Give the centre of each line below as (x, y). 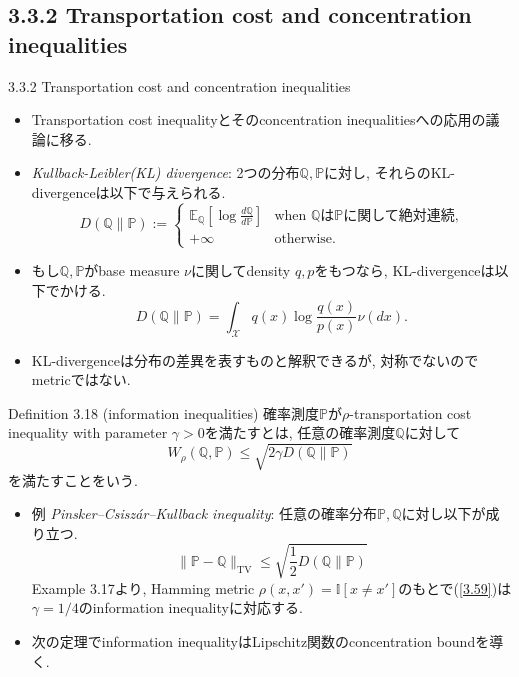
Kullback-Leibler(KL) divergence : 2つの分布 (165, 172)
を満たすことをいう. (73, 479)
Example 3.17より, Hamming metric (143, 587)
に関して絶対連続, (401, 215)
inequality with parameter (88, 432)
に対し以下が (443, 513)
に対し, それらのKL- (389, 172)
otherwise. (305, 238)
